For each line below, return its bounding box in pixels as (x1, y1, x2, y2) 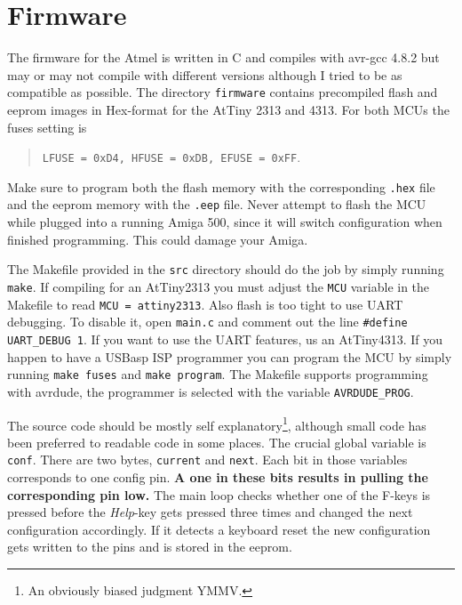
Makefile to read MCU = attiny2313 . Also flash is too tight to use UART (7, 294, 403, 313)
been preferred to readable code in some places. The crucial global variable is (7, 432, 426, 451)
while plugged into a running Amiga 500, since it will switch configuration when (7, 213, 442, 231)
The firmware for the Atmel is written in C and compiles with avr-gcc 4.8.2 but (7, 48, 440, 67)
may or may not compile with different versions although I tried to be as (7, 65, 402, 84)
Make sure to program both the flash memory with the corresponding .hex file (7, 177, 435, 196)
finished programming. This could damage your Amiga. (7, 230, 308, 248)
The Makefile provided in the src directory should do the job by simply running (7, 260, 444, 278)
